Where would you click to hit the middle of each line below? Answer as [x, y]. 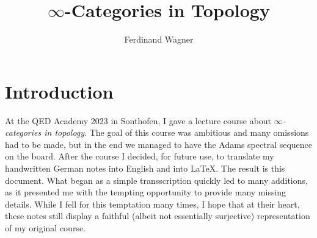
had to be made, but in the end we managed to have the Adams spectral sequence [159, 144]
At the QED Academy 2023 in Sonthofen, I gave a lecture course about [138, 120]
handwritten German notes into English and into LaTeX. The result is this [145, 168]
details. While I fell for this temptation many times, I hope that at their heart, [152, 204]
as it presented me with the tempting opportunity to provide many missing [146, 192]
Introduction [59, 91]
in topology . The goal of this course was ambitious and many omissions [177, 132]
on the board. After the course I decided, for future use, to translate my [140, 156]
